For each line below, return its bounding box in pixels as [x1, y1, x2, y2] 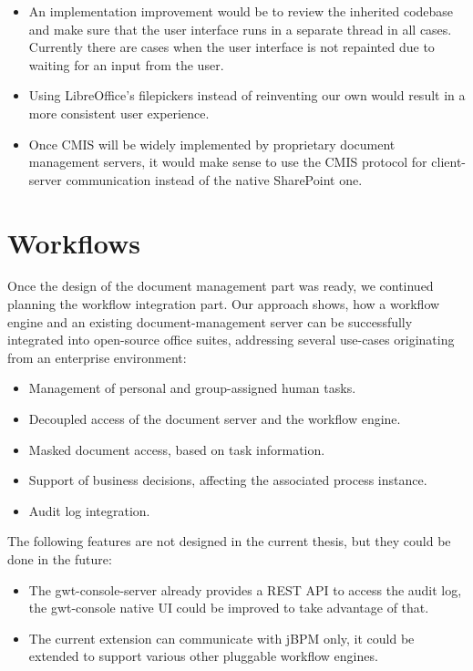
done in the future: [7, 550, 112, 568]
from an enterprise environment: [7, 347, 187, 366]
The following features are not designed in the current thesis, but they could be [7, 532, 451, 551]
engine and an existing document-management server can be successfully [7, 312, 413, 331]
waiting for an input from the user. [28, 55, 224, 74]
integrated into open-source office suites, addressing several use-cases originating [7, 330, 455, 349]
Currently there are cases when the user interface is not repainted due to [28, 37, 435, 57]
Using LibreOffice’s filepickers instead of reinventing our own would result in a [28, 86, 466, 105]
